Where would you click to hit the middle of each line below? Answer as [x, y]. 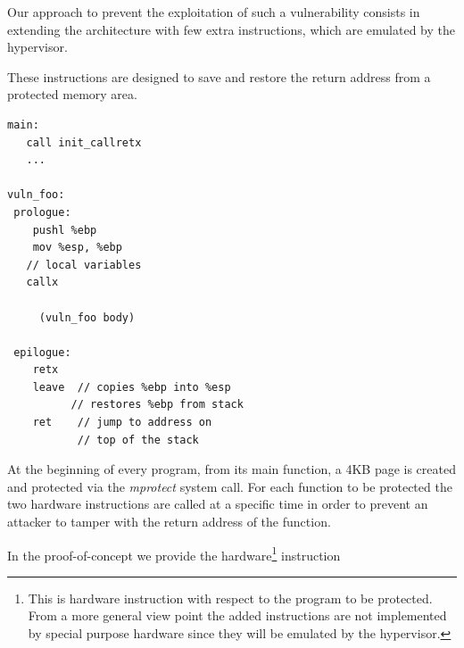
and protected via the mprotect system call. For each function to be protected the [230, 486]
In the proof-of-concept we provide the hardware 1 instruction [174, 553]
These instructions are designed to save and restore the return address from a [219, 76]
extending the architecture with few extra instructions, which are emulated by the [232, 29]
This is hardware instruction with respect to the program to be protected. [230, 598]
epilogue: [42, 352]
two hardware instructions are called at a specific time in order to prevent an [218, 504]
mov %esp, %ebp [77, 248]
